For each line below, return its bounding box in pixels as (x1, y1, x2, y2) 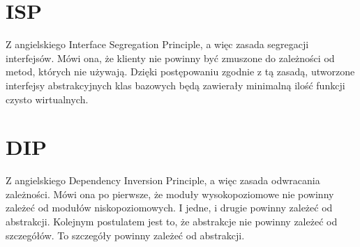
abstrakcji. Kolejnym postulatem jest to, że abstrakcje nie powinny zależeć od (6, 214, 338, 228)
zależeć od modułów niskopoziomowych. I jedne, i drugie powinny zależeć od (6, 200, 333, 215)
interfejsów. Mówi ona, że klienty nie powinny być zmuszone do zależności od (6, 50, 335, 65)
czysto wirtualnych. (6, 91, 89, 106)
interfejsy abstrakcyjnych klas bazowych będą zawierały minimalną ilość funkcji (6, 77, 345, 92)
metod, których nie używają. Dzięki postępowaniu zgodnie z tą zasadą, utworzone (6, 64, 355, 79)
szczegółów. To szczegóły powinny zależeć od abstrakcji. (6, 227, 245, 242)
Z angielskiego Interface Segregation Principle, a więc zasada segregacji (6, 37, 309, 52)
